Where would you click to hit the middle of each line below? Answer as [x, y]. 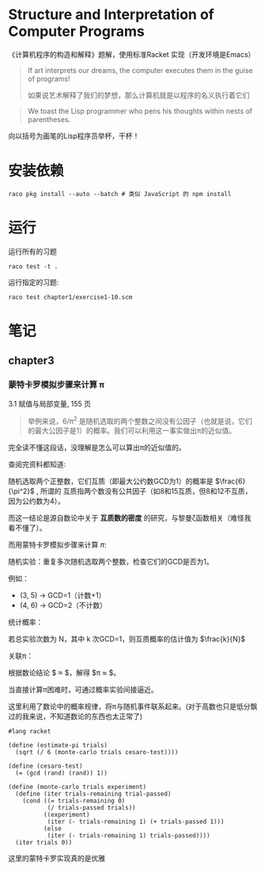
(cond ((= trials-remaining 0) [74, 801]
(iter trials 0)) [44, 843]
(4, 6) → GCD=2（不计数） [63, 606]
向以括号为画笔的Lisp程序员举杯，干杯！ [74, 136]
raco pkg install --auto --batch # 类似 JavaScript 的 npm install [120, 194]
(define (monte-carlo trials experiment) [78, 787]
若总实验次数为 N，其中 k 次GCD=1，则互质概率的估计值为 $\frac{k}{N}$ [127, 639]
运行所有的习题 [32, 251]
